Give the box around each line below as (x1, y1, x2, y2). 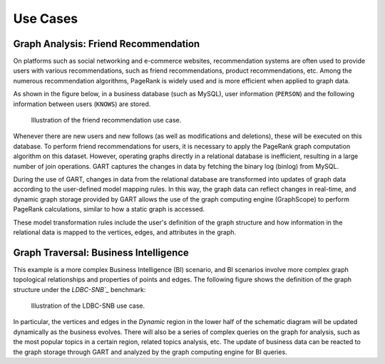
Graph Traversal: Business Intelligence (13, 246, 189, 259)
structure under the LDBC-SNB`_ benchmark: (13, 285, 146, 293)
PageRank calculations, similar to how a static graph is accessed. (13, 205, 205, 214)
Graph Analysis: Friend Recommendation (13, 38, 200, 50)
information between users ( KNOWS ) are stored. (13, 100, 151, 108)
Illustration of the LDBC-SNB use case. (31, 301, 145, 310)
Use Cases (13, 11, 78, 26)
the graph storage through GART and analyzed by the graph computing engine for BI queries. (13, 348, 288, 356)
